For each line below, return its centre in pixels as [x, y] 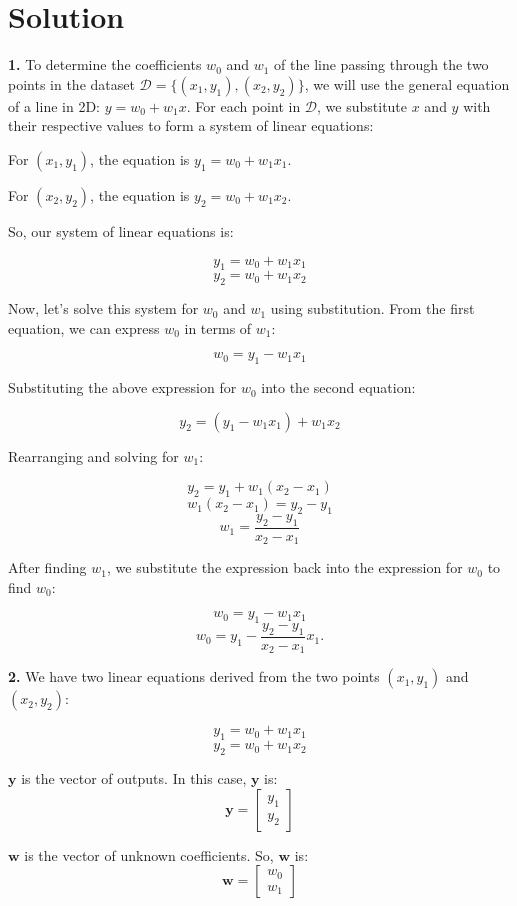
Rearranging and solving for [93, 455]
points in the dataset [71, 83]
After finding [47, 567]
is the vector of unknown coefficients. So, [149, 854]
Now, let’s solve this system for [103, 308]
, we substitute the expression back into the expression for [285, 567]
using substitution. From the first [372, 308]
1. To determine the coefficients [105, 64]
